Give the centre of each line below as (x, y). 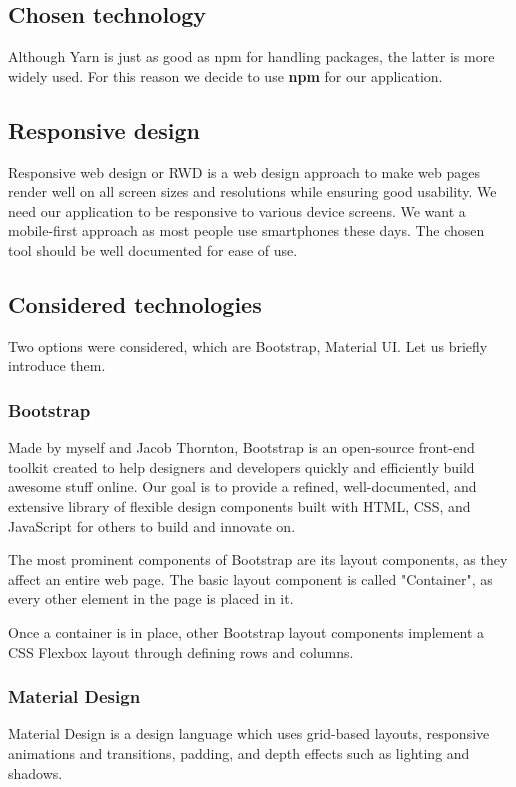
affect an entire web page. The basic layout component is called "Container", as (250, 578)
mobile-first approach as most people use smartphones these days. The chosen (246, 230)
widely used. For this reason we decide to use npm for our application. (225, 75)
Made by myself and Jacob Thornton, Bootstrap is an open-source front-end (241, 447)
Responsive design (104, 129)
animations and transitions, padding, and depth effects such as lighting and (239, 752)
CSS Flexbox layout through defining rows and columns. (181, 651)
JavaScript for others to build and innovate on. (152, 525)
